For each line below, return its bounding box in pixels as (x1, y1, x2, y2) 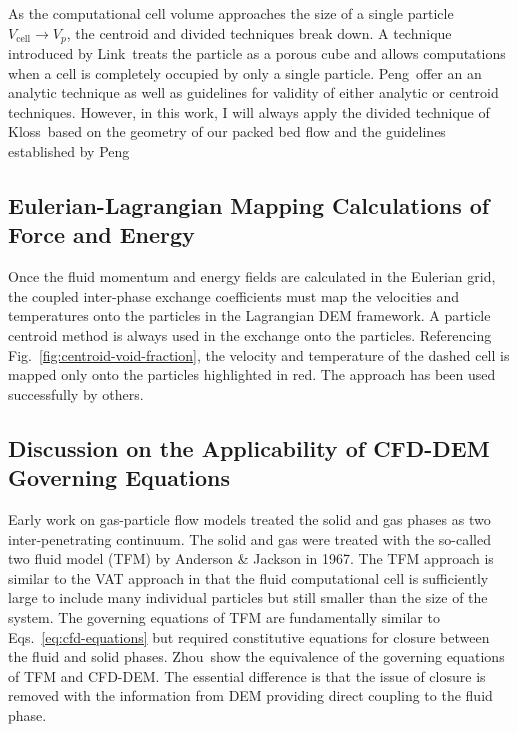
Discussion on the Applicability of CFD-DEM (8, 432, 490, 463)
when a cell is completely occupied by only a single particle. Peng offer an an (8, 62, 482, 83)
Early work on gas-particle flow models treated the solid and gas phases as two (8, 508, 491, 529)
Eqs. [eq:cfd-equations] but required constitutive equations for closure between (8, 626, 490, 647)
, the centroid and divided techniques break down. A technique (66, 22, 452, 43)
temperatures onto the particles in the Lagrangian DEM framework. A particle (8, 305, 491, 326)
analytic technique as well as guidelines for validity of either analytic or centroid (8, 82, 499, 103)
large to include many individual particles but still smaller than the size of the (8, 587, 488, 608)
